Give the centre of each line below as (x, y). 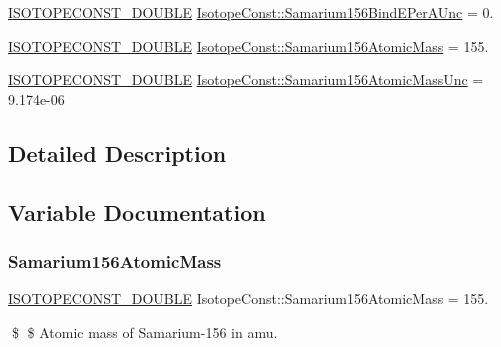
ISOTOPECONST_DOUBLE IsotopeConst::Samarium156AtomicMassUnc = (246, 79)
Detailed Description (117, 152)
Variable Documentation (137, 211)
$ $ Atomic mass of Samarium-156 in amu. (144, 331)
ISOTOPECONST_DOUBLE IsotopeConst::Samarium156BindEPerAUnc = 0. (251, 12)
